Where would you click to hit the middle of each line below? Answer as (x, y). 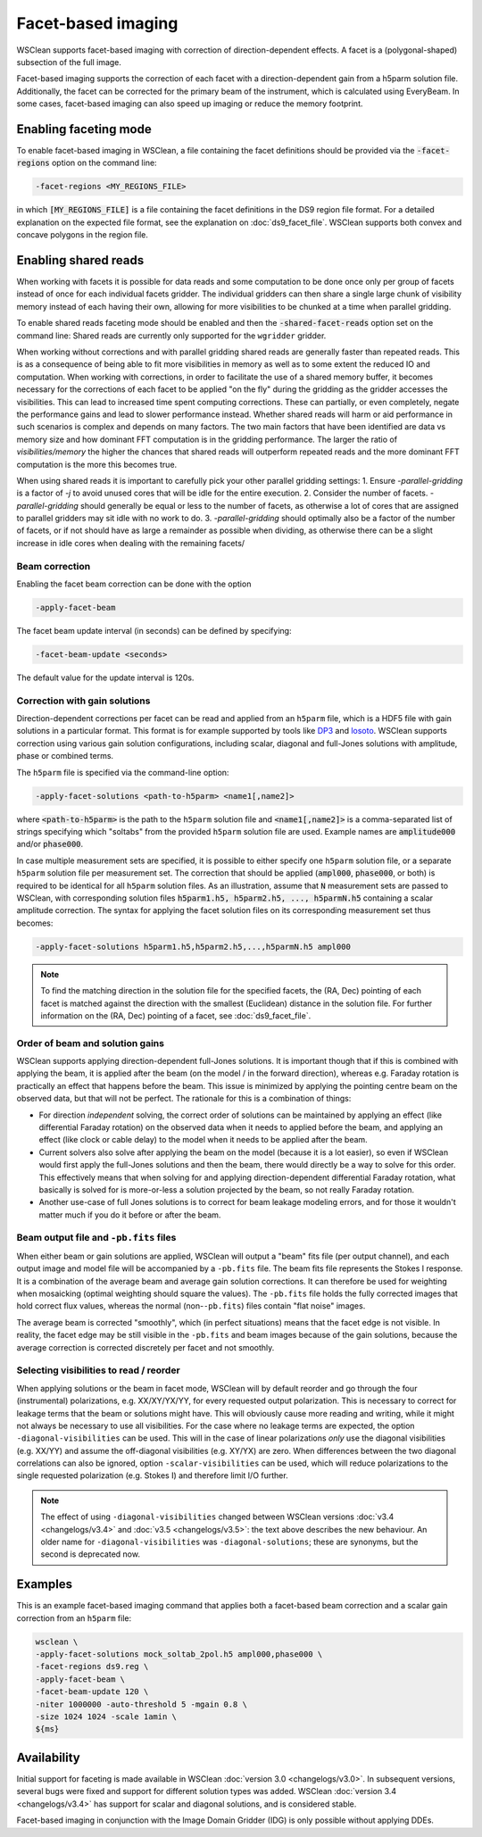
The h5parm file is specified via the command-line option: (123, 772)
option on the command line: (104, 163)
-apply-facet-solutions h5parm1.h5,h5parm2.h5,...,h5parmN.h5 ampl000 (193, 947)
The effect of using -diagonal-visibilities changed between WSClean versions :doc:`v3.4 (217, 1517)
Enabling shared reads (80, 260)
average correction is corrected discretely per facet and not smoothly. (145, 1347)
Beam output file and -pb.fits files (96, 1238)
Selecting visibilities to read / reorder (98, 1370)
